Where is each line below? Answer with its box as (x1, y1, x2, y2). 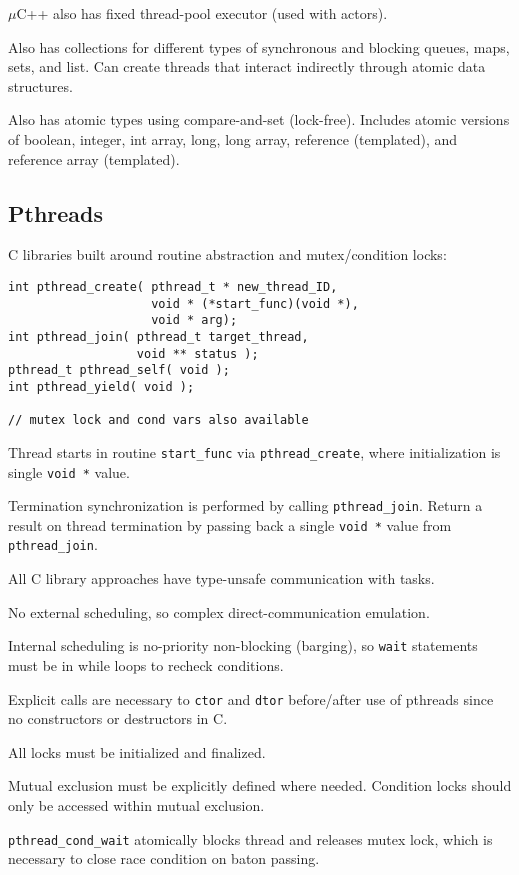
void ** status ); (136, 346, 259, 361)
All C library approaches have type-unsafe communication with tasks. (8, 568, 435, 589)
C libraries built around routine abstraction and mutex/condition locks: (8, 244, 447, 265)
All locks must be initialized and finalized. (8, 741, 266, 762)
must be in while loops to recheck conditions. (8, 654, 284, 675)
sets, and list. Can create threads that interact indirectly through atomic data (8, 56, 486, 77)
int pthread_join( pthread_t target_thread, (8, 329, 309, 344)
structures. (8, 75, 73, 96)
